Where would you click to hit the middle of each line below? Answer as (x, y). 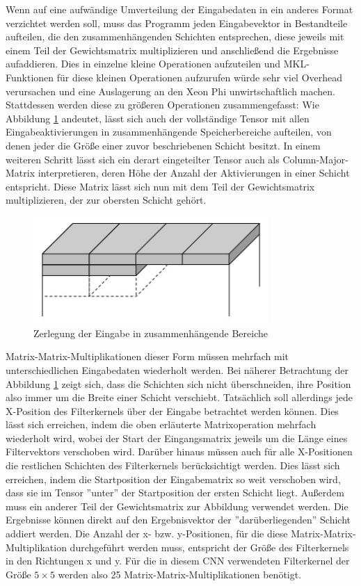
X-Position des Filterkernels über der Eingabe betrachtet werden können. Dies (172, 410)
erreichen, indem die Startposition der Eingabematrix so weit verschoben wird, (173, 479)
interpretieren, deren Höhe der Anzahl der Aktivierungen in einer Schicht (194, 173)
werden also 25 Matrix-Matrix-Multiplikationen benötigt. (180, 574)
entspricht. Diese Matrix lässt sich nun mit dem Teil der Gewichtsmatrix (160, 186)
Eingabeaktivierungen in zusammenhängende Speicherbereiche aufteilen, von (169, 132)
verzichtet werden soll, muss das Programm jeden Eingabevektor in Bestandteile (177, 23)
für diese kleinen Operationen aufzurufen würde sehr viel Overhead (200, 77)
